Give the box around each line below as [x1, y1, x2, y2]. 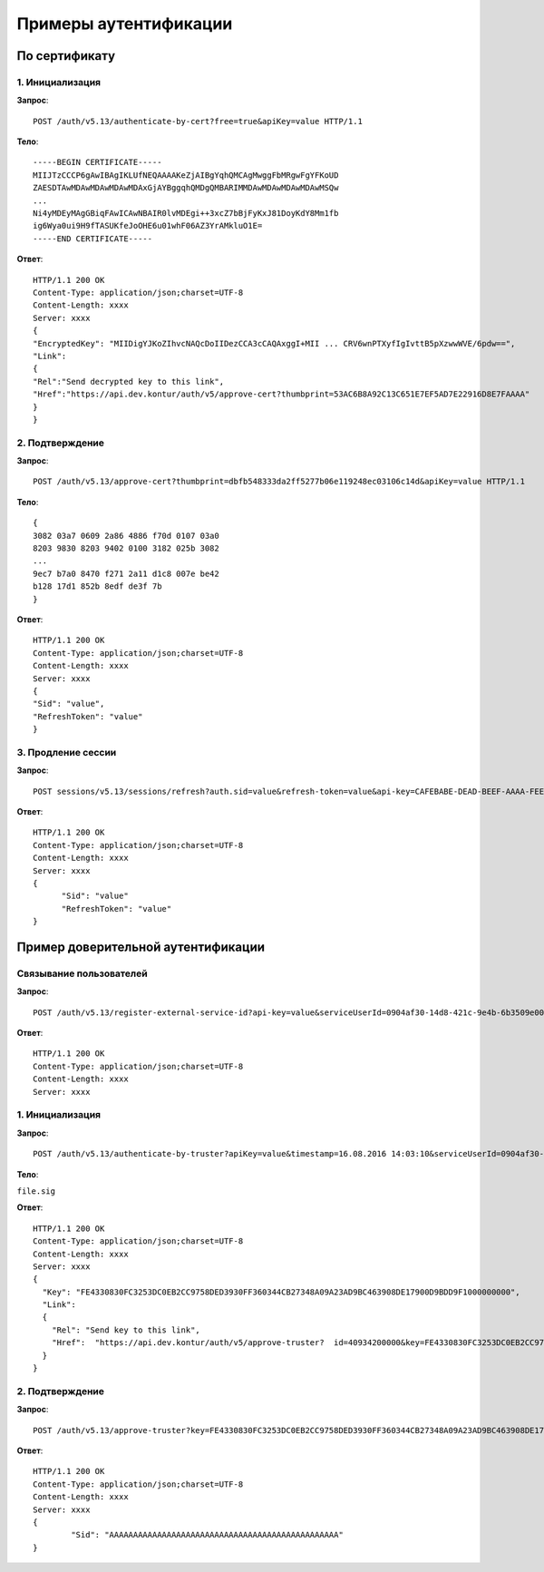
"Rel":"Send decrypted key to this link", [33, 376, 225, 386]
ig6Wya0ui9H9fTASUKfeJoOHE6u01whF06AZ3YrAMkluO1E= [33, 220, 263, 231]
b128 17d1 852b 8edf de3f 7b [33, 581, 162, 591]
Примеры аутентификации [16, 14, 233, 34]
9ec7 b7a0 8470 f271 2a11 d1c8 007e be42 [33, 568, 219, 579]
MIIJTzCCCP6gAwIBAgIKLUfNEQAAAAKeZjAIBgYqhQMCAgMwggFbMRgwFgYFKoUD [33, 170, 339, 181]
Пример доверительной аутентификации [16, 939, 266, 954]
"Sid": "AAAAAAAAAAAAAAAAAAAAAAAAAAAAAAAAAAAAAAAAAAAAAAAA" [71, 1529, 344, 1540]
